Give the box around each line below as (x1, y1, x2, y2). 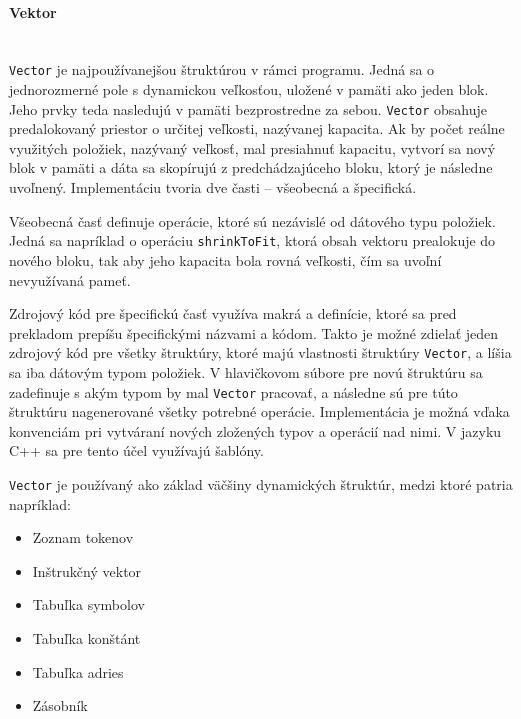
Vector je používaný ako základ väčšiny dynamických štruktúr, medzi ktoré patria (9, 473, 513, 494)
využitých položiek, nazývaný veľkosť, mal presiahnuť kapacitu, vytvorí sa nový (9, 137, 496, 158)
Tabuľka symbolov (32, 594, 145, 615)
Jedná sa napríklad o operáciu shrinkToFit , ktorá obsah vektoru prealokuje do (9, 230, 496, 251)
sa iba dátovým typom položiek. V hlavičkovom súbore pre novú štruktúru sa (9, 361, 483, 382)
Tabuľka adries (32, 661, 124, 682)
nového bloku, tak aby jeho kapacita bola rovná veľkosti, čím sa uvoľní (9, 249, 442, 270)
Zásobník (32, 695, 88, 716)
